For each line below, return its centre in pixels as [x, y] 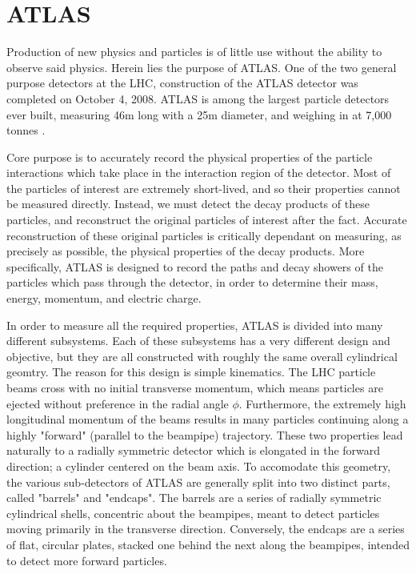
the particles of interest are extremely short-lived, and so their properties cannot [204, 188]
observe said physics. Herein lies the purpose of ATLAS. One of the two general [202, 67]
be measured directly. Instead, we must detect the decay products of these [188, 204]
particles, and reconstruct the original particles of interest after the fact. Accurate [207, 220]
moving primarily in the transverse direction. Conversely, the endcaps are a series [206, 529]
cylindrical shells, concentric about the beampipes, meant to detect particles [193, 513]
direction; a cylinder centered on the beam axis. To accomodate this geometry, [199, 466]
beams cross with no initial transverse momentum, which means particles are [195, 387]
